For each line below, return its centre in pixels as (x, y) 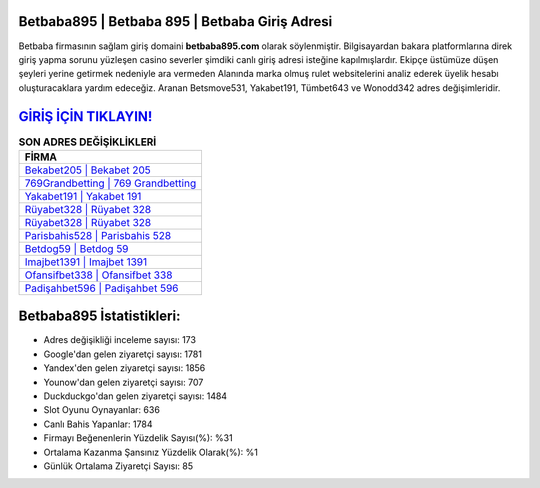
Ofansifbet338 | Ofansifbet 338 (98, 275)
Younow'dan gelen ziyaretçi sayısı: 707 (123, 382)
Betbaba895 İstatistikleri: (99, 316)
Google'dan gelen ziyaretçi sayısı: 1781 (122, 354)
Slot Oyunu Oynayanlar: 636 (101, 410)
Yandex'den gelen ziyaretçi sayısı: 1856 (124, 368)
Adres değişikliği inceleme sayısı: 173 (120, 340)
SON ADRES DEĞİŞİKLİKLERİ (87, 142)
